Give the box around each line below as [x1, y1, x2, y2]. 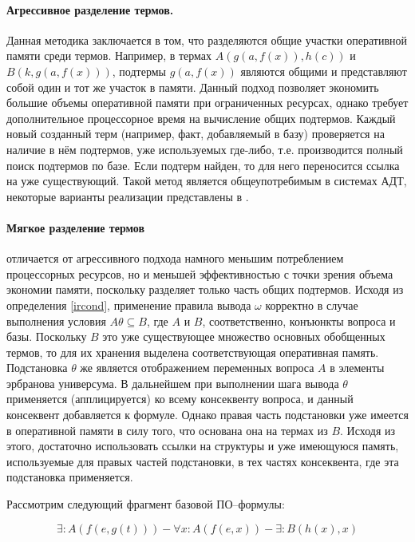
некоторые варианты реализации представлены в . [6, 188, 249, 204]
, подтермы [112, 62, 166, 79]
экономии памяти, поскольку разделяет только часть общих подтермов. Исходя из [6, 281, 404, 298]
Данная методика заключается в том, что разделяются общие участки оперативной [6, 31, 407, 48]
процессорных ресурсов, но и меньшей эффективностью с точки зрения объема [6, 265, 393, 282]
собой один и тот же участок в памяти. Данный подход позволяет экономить [6, 78, 379, 95]
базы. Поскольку [6, 328, 87, 345]
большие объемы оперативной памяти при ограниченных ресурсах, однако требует [6, 94, 409, 111]
